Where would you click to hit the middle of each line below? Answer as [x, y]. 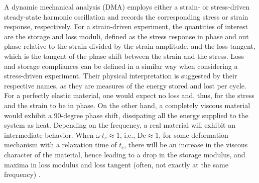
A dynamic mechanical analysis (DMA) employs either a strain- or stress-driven [127, 7]
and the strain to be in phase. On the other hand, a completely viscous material [127, 105]
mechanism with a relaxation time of [60, 145]
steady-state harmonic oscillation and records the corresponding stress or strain [126, 16]
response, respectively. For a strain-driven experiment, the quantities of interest [126, 26]
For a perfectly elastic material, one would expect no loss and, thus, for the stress [129, 95]
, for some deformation [193, 134]
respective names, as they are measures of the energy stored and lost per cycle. [125, 85]
